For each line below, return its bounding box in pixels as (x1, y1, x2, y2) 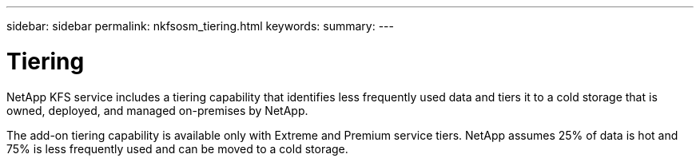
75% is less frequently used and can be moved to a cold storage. (6, 141, 348, 156)
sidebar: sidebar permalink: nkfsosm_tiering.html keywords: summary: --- (6, 19, 394, 33)
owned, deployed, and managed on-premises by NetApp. (6, 103, 308, 117)
